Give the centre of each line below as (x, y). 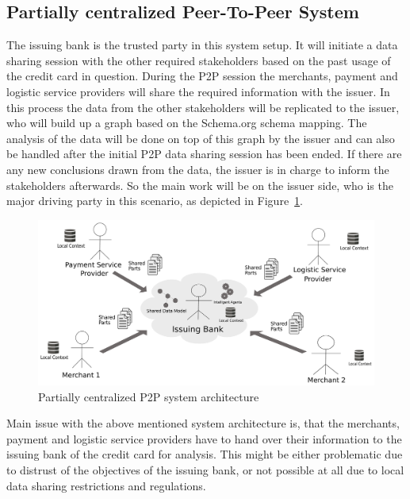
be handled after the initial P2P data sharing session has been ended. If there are (204, 154)
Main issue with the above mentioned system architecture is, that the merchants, (203, 423)
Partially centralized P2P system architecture (149, 396)
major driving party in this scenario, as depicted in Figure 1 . (155, 201)
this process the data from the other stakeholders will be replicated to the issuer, (203, 107)
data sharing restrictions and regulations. (106, 485)
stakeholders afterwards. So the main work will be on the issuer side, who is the (200, 185)
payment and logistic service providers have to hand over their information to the (204, 438)
